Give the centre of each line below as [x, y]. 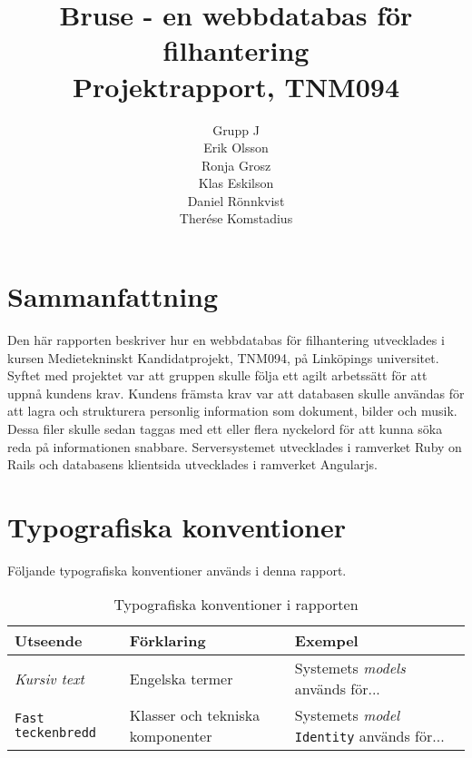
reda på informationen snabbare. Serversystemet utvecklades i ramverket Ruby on [235, 446]
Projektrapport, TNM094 [236, 86]
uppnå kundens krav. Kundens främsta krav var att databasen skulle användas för [236, 393]
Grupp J [236, 129]
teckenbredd [56, 733]
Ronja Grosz [236, 165]
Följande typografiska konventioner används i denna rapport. [177, 570]
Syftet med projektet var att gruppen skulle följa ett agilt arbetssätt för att [217, 375]
